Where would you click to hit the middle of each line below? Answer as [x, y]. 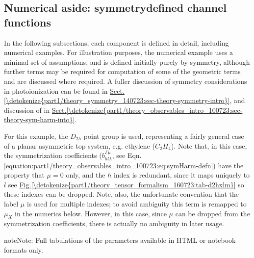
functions [28, 22]
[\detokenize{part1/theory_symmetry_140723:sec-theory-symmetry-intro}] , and [125, 100]
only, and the [86, 175]
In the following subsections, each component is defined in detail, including [116, 42]
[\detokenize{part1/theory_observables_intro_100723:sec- [154, 110]
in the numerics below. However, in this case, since [91, 213]
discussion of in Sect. [35, 110]
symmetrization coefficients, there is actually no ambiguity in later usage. [114, 223]
